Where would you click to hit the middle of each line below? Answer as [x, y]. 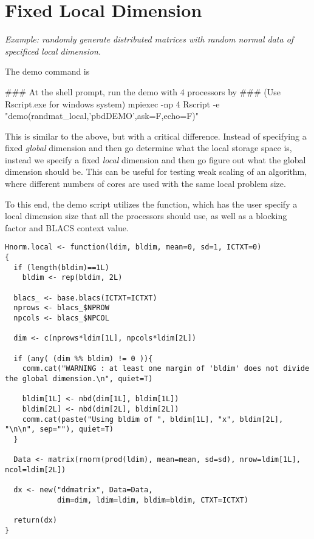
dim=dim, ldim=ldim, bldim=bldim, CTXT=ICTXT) [152, 500]
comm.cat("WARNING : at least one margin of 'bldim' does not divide [166, 369]
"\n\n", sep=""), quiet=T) [59, 429]
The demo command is [47, 71]
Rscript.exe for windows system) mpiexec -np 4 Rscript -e [112, 103]
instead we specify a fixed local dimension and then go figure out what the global [155, 159]
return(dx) [35, 520]
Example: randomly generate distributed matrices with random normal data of [149, 39]
